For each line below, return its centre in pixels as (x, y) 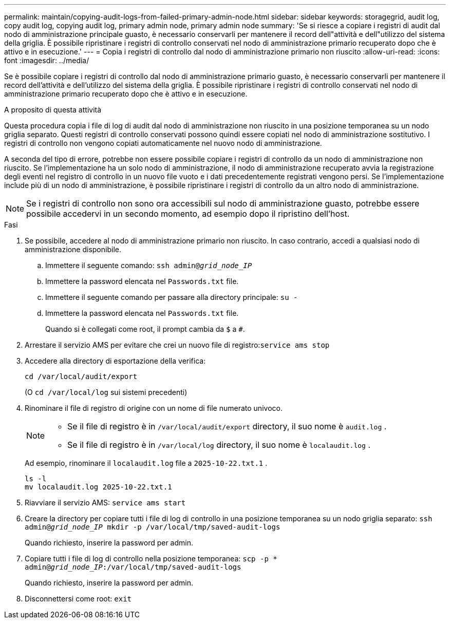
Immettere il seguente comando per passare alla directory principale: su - (172, 297)
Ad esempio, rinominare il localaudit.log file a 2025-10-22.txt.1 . (146, 463)
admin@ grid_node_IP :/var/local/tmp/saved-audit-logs (133, 567)
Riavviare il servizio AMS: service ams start (105, 503)
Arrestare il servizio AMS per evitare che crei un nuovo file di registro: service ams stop (177, 345)
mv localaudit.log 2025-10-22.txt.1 (98, 487)
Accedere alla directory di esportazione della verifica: (115, 361)
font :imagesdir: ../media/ (47, 60)
